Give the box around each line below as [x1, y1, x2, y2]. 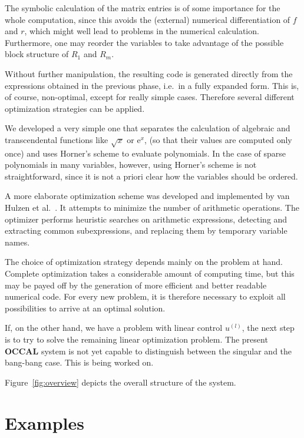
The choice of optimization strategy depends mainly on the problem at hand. [5, 255, 283, 268]
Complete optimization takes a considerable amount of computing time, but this [5, 267, 295, 280]
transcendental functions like [5, 133, 108, 145]
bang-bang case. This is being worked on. [5, 356, 154, 369]
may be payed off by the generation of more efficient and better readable [5, 278, 267, 291]
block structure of [5, 48, 69, 60]
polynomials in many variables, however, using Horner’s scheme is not [5, 158, 257, 171]
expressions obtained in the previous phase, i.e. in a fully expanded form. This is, [5, 79, 299, 91]
